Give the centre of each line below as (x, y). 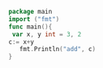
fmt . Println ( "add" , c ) (57, 49)
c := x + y (21, 42)
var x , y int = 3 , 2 (47, 34)
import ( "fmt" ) (34, 19)
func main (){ (30, 27)
